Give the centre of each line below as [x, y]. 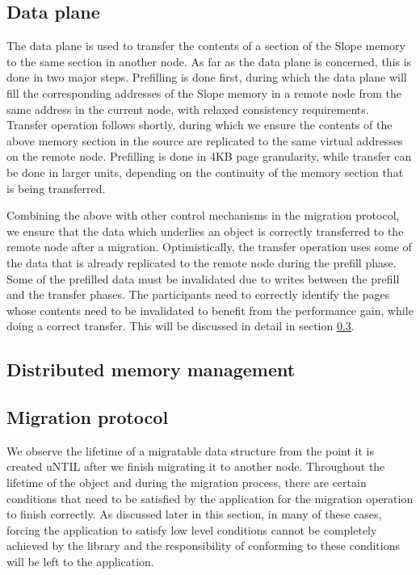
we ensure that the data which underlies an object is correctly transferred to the [205, 231]
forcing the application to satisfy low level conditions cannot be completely [192, 529]
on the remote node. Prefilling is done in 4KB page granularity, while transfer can [209, 156]
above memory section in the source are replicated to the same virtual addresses [205, 140]
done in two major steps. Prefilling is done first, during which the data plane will [207, 77]
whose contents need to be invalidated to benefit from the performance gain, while [210, 310]
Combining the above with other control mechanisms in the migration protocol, [203, 215]
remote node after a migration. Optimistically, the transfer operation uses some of [209, 247]
